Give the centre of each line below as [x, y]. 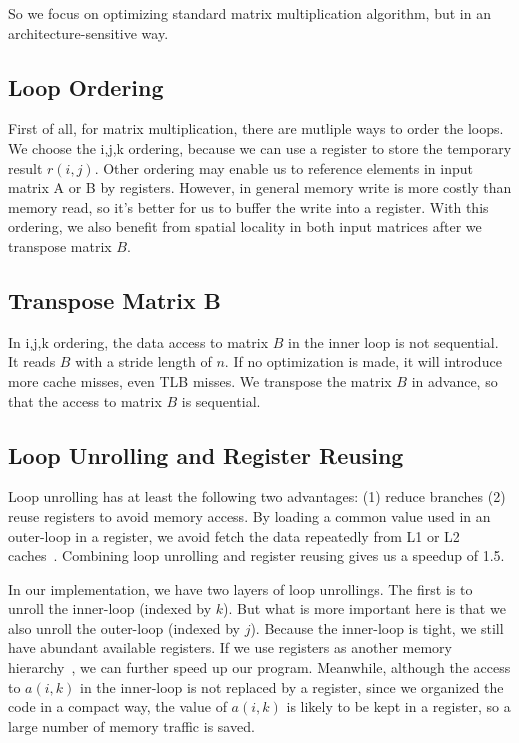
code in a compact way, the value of [117, 706]
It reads [32, 361]
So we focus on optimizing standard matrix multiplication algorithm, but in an [249, 13]
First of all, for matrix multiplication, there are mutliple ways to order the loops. [256, 128]
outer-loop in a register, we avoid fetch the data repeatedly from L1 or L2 [234, 535]
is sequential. [221, 400]
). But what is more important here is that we [364, 608]
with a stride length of [143, 361]
